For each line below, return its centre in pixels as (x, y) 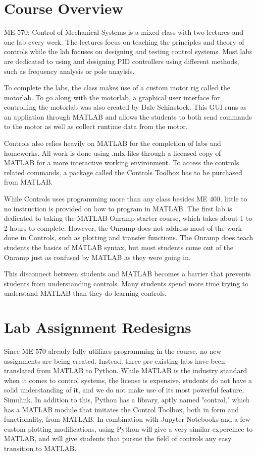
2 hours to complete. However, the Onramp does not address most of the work (123, 227)
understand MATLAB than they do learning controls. (85, 293)
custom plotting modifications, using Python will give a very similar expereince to (128, 428)
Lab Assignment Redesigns (98, 327)
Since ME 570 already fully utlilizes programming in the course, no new (113, 351)
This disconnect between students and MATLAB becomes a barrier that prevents (128, 274)
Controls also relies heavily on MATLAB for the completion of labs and (113, 143)
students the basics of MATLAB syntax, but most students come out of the (119, 247)
